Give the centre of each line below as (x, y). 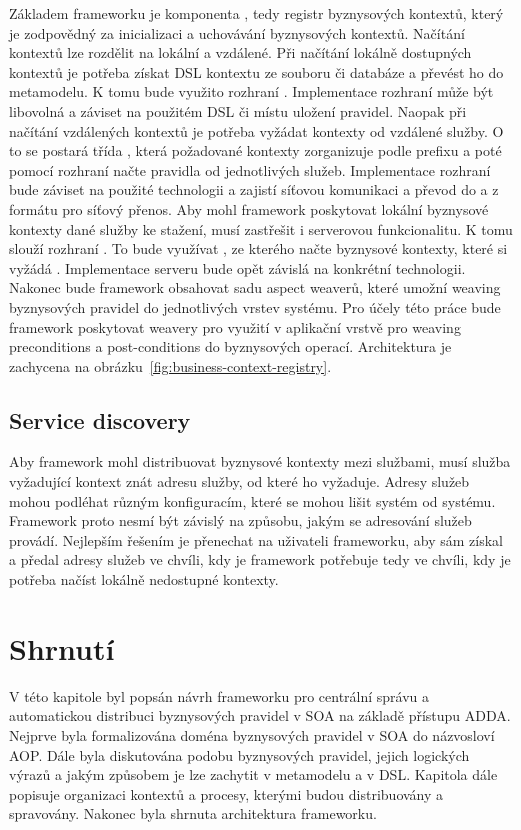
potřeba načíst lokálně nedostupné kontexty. (144, 579)
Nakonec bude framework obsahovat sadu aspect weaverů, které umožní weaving (255, 287)
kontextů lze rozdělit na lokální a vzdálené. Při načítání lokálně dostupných (240, 52)
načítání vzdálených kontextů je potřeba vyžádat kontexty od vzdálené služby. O (256, 130)
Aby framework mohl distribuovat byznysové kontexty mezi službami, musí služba (260, 461)
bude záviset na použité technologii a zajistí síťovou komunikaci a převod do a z (254, 189)
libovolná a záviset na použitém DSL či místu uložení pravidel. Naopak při (238, 110)
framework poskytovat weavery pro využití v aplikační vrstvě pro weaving (235, 326)
